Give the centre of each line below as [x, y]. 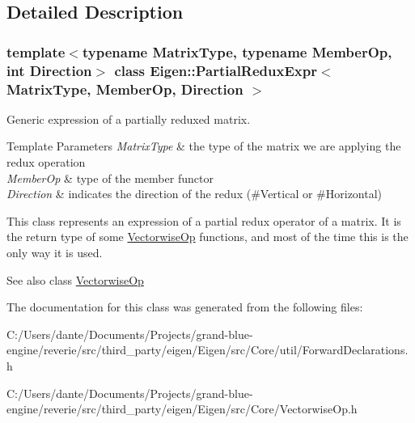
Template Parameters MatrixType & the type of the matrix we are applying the [204, 146]
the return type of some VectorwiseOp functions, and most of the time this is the [207, 237]
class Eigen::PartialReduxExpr [216, 70]
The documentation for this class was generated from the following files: [185, 307]
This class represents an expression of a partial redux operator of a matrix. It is [204, 220]
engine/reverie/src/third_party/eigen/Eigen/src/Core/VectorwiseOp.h [182, 409]
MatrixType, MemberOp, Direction [125, 89]
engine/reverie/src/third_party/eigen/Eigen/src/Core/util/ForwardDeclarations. [207, 350]
